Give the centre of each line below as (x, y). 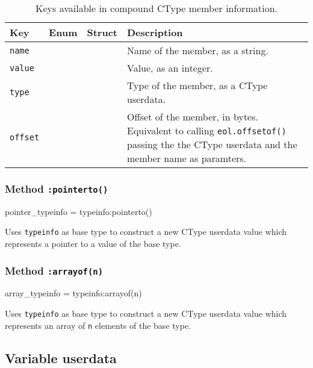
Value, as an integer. (170, 68)
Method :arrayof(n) (54, 270)
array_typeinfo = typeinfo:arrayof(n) (73, 293)
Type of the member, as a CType (197, 85)
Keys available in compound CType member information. (156, 8)
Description (155, 32)
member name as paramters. (187, 158)
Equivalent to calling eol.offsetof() (207, 130)
